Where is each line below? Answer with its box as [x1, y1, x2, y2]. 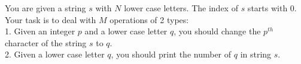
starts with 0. [247, 2, 297, 14]
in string [240, 48, 272, 60]
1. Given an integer [5, 25, 75, 37]
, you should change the [174, 25, 261, 37]
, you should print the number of [111, 48, 232, 60]
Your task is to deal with [5, 13, 96, 25]
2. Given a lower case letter [5, 48, 105, 60]
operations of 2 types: [110, 13, 189, 25]
